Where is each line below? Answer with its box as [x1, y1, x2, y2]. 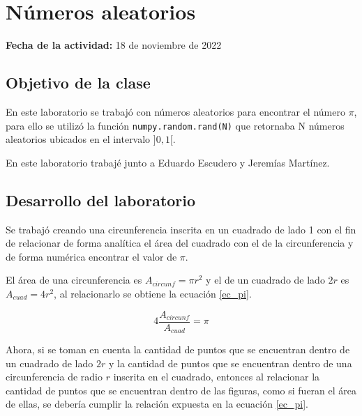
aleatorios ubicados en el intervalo [6, 132, 151, 146]
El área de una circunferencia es [6, 272, 142, 287]
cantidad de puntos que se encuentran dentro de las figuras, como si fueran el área [6, 383, 357, 397]
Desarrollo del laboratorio [6, 189, 196, 210]
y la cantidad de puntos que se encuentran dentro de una [108, 355, 352, 370]
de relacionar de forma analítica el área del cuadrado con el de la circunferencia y [6, 236, 354, 250]
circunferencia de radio [6, 369, 103, 384]
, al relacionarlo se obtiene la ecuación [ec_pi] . [54, 286, 252, 300]
